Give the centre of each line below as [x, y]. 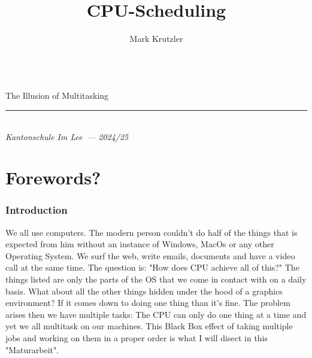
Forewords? [53, 178]
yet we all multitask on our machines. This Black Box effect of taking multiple [149, 326]
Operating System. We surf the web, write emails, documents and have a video [150, 255]
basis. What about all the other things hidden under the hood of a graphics [144, 291]
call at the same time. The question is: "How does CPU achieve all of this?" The [152, 267]
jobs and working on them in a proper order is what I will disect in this [137, 338]
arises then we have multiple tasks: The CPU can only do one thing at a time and [156, 314]
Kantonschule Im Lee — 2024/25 [67, 136]
